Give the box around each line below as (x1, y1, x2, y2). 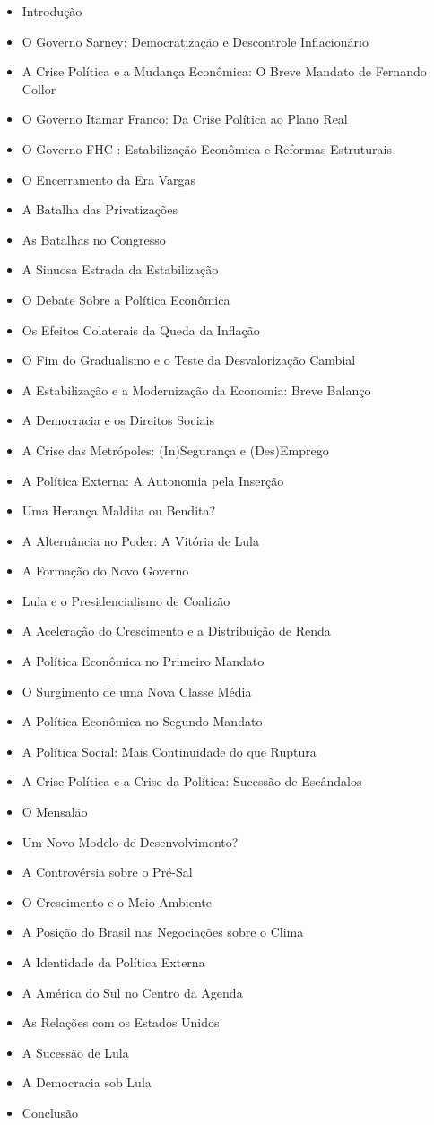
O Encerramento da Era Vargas (22, 169, 195, 188)
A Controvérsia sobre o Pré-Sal (22, 862, 193, 881)
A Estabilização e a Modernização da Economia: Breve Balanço (22, 380, 371, 399)
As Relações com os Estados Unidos (22, 1013, 220, 1032)
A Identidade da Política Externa (22, 953, 205, 971)
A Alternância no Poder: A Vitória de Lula (22, 531, 259, 550)
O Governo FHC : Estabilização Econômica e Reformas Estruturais (22, 139, 392, 158)
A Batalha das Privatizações (22, 200, 178, 219)
